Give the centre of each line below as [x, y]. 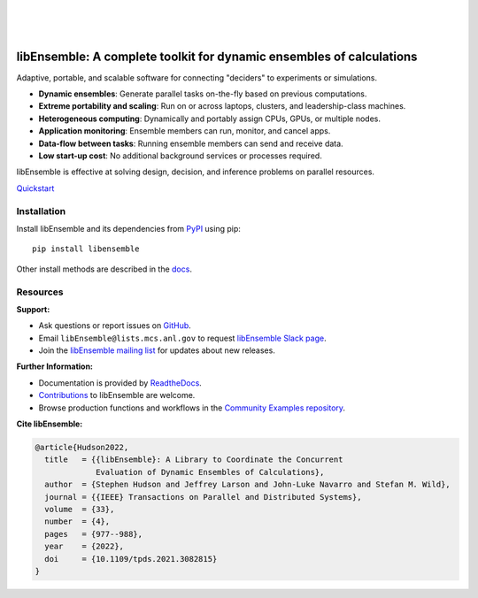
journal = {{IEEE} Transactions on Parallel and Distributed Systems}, [203, 497]
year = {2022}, [84, 547]
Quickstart [35, 188]
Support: [33, 309]
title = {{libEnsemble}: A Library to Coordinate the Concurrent [194, 460]
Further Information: [54, 366]
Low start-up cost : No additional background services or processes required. [180, 156]
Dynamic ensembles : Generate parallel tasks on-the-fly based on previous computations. [203, 94]
